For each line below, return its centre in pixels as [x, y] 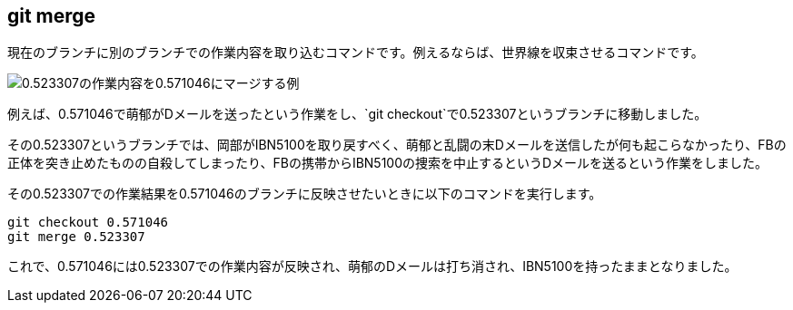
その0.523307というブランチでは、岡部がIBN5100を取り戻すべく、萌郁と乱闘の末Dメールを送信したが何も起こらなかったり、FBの [397, 145]
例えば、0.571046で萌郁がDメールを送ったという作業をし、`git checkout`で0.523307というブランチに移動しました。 [357, 114]
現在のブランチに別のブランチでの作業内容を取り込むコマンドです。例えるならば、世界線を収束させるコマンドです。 [356, 53]
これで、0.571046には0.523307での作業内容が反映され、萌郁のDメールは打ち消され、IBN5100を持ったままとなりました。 [372, 266]
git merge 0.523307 [76, 237]
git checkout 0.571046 [88, 223]
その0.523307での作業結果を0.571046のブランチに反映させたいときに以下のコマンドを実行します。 [305, 194]
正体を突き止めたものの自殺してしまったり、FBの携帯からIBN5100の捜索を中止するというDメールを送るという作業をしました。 [388, 163]
